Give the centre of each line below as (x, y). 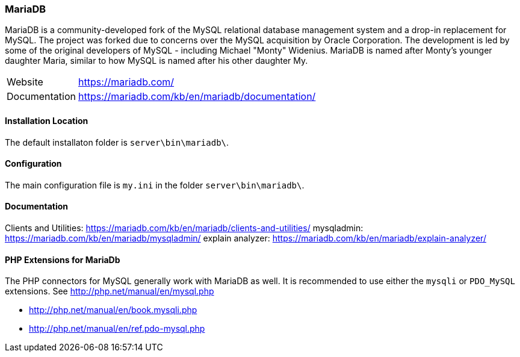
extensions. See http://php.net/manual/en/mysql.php (110, 291)
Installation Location (47, 120)
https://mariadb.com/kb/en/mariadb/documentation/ (197, 97)
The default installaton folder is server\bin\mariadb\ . (117, 142)
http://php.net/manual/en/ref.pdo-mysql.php (117, 329)
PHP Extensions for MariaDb (63, 259)
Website (25, 82)
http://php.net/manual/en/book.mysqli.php (113, 310)
